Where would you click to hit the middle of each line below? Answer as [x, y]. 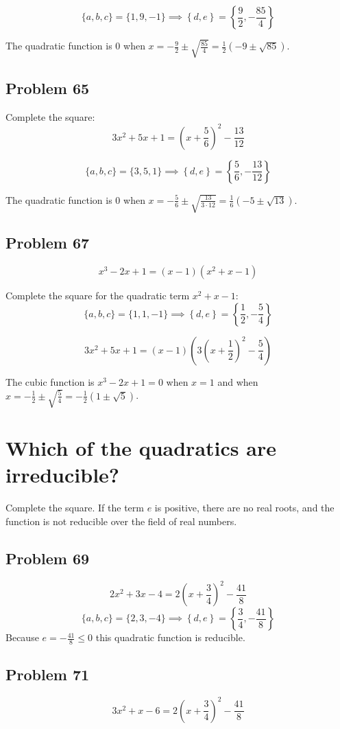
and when [238, 381]
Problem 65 [48, 88]
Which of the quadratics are [141, 448]
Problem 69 [48, 558]
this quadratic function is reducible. [170, 637]
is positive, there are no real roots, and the [244, 508]
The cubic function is [50, 381]
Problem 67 [48, 243]
